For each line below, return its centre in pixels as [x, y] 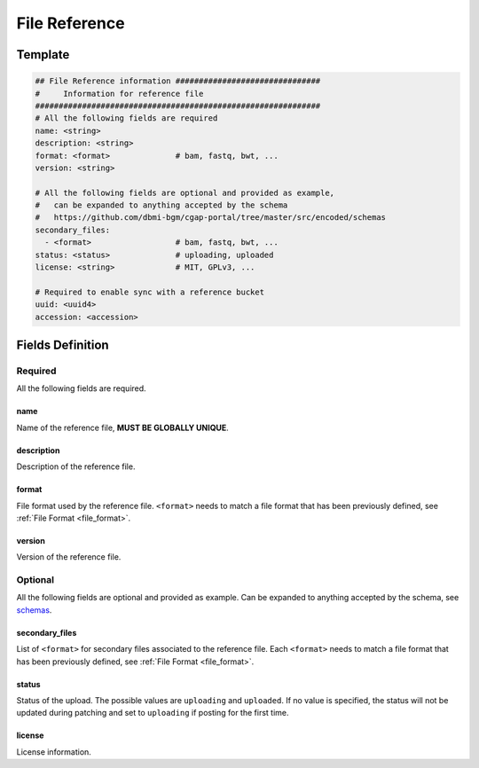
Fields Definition [63, 345]
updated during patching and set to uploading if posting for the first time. [153, 713]
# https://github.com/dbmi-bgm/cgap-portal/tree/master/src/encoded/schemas [210, 218]
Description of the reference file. [76, 466]
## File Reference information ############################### [178, 81]
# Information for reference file [119, 94]
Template [43, 55]
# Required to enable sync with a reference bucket [150, 292]
